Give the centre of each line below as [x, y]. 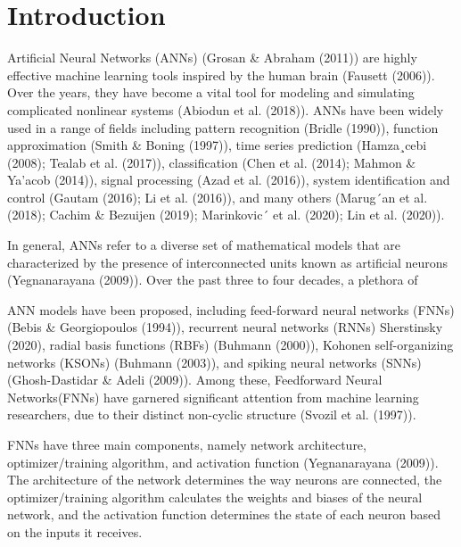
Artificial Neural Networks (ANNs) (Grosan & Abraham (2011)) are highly [212, 58]
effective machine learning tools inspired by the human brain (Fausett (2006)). [221, 75]
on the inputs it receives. [75, 531]
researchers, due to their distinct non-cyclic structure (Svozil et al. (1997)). [212, 414]
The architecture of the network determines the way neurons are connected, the [225, 480]
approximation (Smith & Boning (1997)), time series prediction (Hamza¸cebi [217, 145]
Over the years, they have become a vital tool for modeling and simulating [211, 92]
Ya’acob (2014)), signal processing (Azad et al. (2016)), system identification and [229, 180]
